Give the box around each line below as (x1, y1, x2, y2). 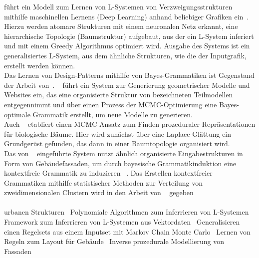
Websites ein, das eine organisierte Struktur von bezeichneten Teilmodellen (4, 89, 233, 100)
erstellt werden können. (4, 60, 75, 70)
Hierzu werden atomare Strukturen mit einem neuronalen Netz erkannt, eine (4, 21, 238, 31)
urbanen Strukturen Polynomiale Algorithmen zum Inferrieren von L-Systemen (4, 207, 249, 217)
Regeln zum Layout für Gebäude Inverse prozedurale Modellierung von (4, 236, 224, 247)
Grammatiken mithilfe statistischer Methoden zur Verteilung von (4, 177, 203, 188)
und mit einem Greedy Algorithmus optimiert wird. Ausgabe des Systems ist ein (4, 40, 250, 51)
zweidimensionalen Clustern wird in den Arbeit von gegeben (4, 187, 194, 198)
